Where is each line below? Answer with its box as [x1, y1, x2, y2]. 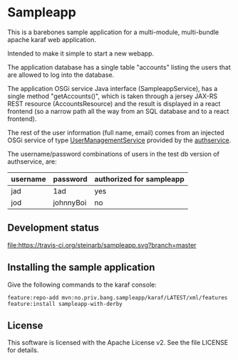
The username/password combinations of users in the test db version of [7, 149, 219, 158]
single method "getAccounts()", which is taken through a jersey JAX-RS [7, 92, 218, 100]
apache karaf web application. [7, 35, 96, 43]
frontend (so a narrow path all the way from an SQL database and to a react [7, 107, 229, 115]
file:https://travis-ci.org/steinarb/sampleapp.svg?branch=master [7, 240, 197, 249]
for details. [7, 346, 39, 354]
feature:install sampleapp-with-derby [7, 300, 123, 307]
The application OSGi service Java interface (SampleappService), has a [7, 84, 218, 92]
